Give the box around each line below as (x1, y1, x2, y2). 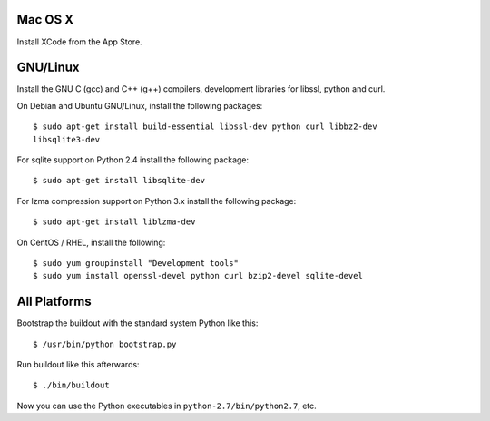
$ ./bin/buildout (33, 380, 110, 390)
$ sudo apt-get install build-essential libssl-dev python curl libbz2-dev (33, 122, 377, 132)
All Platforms (16, 294, 92, 309)
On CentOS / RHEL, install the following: (16, 237, 166, 248)
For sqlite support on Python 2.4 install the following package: (16, 154, 250, 165)
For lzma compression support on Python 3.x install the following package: (16, 195, 297, 206)
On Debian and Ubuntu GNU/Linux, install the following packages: (16, 100, 263, 111)
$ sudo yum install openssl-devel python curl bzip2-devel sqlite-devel (33, 270, 363, 281)
